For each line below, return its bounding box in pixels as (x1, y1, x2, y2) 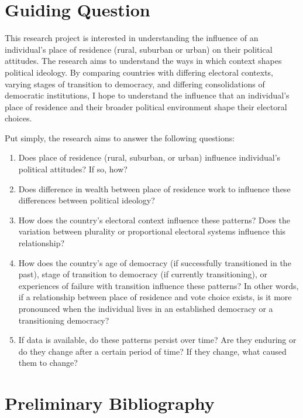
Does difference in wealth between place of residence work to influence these (18, 182, 291, 195)
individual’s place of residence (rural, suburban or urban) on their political (5, 43, 273, 55)
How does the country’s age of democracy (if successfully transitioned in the (18, 256, 291, 269)
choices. (5, 112, 32, 124)
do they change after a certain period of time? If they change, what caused (18, 345, 287, 357)
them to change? (18, 356, 78, 369)
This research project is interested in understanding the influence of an (5, 32, 259, 44)
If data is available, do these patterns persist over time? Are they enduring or (18, 334, 297, 346)
